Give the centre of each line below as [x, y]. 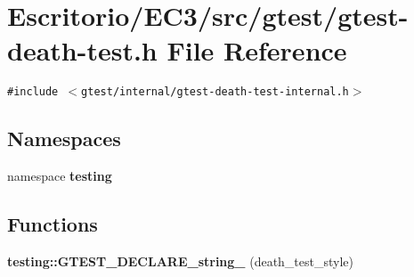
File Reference [257, 50]
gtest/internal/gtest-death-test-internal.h [215, 92]
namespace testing [60, 176]
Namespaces [64, 138]
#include [33, 92]
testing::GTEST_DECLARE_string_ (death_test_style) [181, 261]
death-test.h [82, 50]
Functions [53, 224]
